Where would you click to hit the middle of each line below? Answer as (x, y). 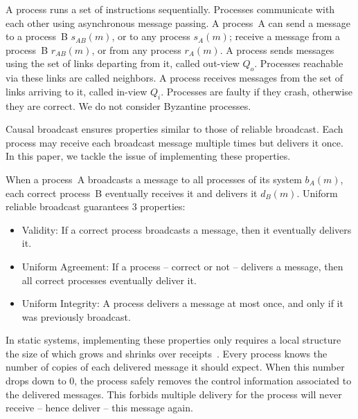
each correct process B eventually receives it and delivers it (132, 193)
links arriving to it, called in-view (77, 91)
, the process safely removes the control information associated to (213, 381)
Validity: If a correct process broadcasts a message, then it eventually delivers (187, 229)
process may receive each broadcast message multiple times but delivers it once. (174, 142)
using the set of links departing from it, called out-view (123, 63)
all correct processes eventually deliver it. (109, 280)
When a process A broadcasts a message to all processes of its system (154, 179)
